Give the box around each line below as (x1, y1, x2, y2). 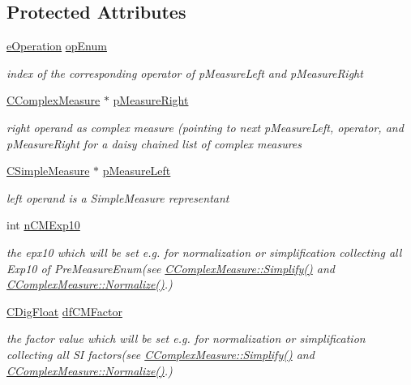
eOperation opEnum (6, 37, 107, 54)
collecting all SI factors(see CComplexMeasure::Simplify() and (6, 345, 315, 362)
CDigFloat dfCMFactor (6, 302, 123, 319)
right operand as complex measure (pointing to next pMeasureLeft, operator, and (6, 118, 404, 135)
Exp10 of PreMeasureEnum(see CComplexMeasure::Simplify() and (6, 259, 335, 276)
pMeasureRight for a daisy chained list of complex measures (6, 135, 302, 152)
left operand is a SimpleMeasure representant (6, 189, 229, 206)
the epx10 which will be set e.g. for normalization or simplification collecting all (6, 243, 402, 260)
